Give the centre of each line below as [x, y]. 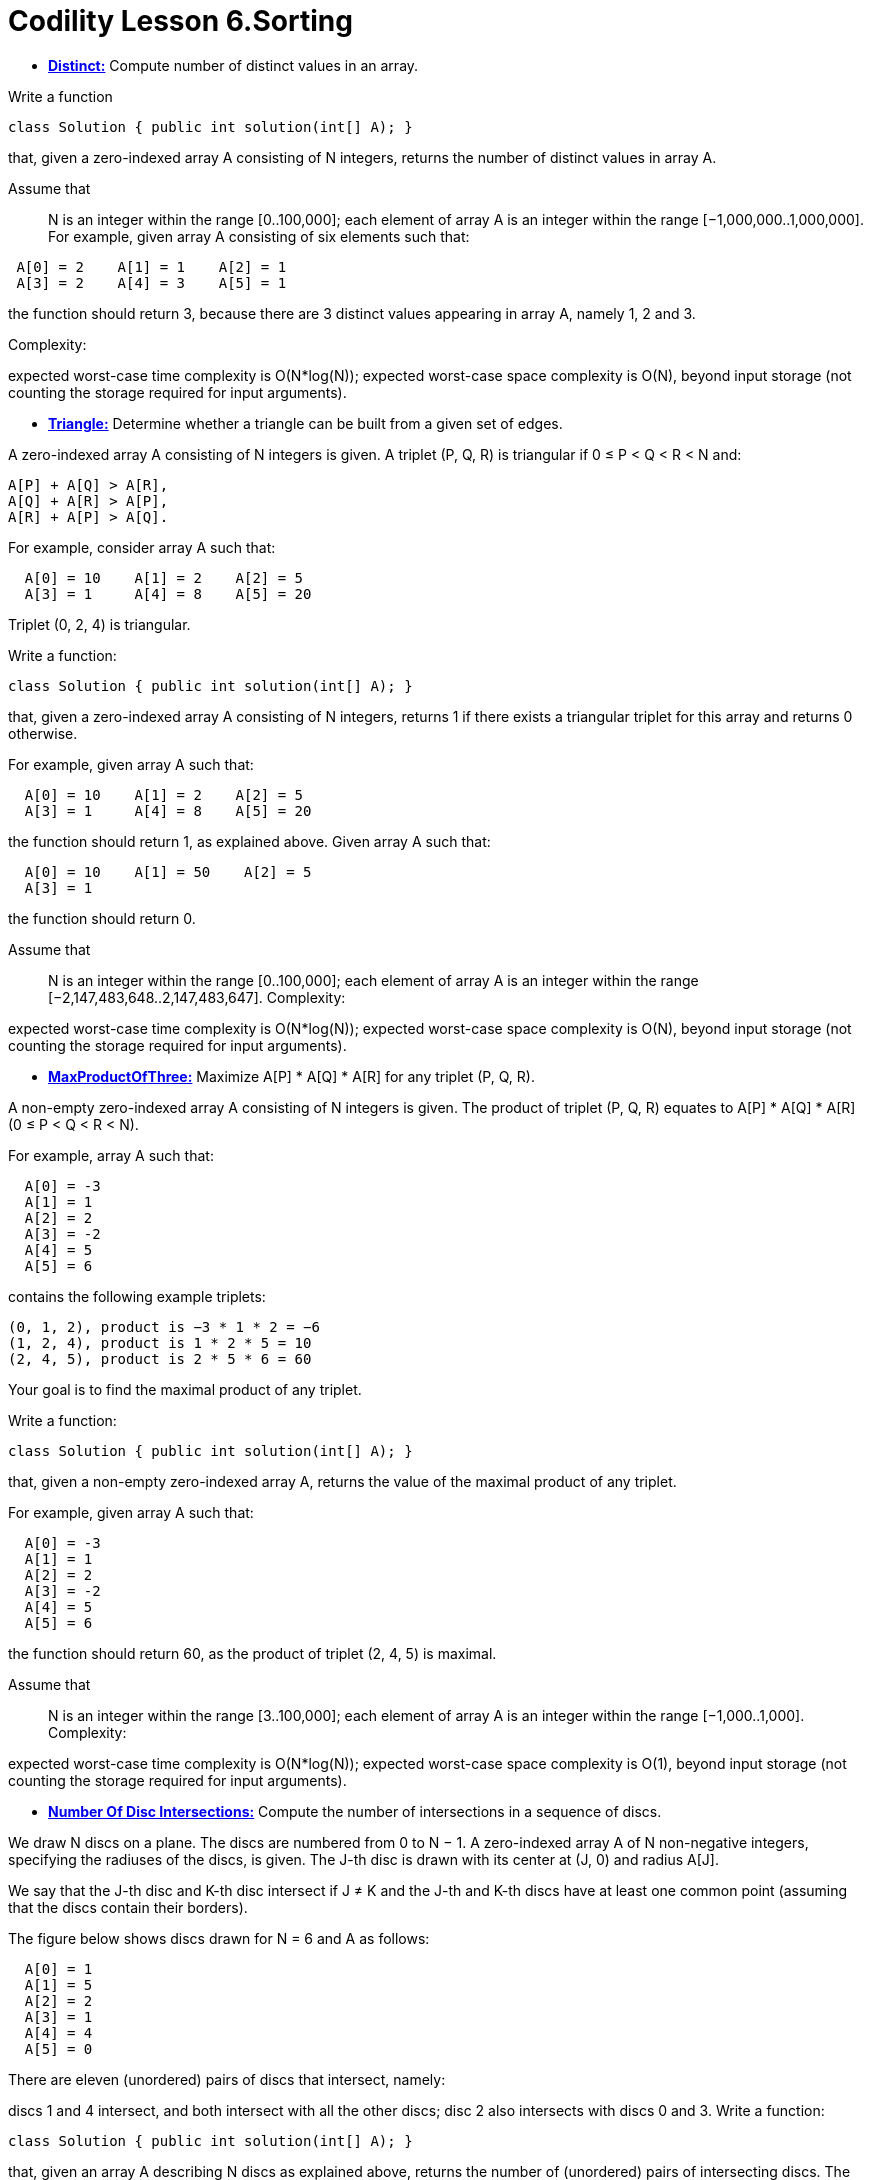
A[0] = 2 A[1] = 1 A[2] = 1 [151, 266]
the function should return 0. [102, 918]
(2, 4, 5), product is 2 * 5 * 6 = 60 [160, 1358]
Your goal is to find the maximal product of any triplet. [185, 1389]
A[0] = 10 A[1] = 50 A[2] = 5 [168, 871]
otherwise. [43, 733]
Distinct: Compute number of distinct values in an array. [233, 65]
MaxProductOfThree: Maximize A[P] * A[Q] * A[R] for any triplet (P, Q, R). [291, 1076]
